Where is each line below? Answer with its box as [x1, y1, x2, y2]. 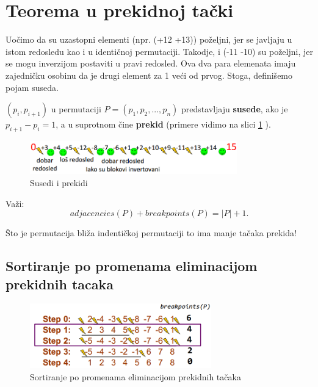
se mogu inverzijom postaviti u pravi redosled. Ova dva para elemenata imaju [5, 57, 296, 70]
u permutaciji [51, 103, 101, 115]
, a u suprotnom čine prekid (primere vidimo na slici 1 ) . [56, 118, 271, 131]
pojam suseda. [5, 81, 59, 93]
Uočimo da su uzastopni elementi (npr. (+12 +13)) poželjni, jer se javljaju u [5, 33, 292, 46]
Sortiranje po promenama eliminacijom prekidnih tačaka [30, 371, 241, 383]
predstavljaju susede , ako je [181, 103, 288, 115]
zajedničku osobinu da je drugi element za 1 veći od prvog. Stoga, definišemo [5, 68, 293, 81]
